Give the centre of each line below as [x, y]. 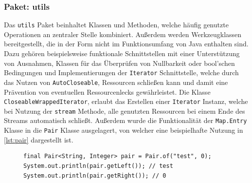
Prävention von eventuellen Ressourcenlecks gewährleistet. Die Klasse [107, 91]
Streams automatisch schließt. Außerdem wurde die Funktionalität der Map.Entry [126, 120]
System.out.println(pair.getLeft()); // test [98, 166]
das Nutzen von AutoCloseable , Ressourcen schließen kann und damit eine [116, 82]
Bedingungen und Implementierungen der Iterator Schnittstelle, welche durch [121, 72]
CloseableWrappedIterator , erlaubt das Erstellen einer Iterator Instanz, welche [126, 101]
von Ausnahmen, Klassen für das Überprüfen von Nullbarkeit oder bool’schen [119, 63]
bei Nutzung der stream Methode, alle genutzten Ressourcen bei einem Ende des [125, 111]
